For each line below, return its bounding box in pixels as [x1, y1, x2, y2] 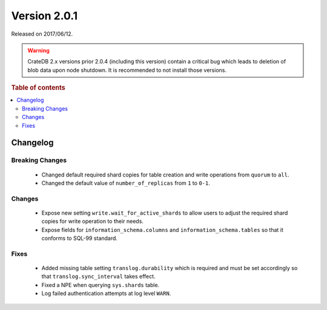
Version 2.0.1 [11, 9, 78, 22]
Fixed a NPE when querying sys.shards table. [41, 281, 160, 288]
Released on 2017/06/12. [11, 30, 73, 37]
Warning [27, 47, 50, 54]
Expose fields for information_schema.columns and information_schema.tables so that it [41, 226, 284, 233]
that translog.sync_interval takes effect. [41, 273, 156, 280]
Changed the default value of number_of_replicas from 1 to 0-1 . [41, 179, 210, 187]
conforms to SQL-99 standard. [41, 234, 118, 242]
